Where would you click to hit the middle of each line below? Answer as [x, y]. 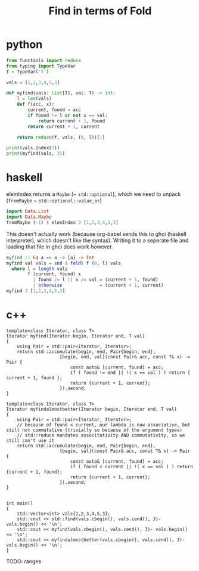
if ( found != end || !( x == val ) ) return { [130, 372]
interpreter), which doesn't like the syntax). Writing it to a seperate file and [97, 240]
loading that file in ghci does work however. [60, 247]
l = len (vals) [34, 99]
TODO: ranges [24, 561]
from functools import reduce [44, 60]
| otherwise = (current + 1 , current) [98, 285]
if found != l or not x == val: [68, 115]
